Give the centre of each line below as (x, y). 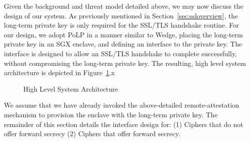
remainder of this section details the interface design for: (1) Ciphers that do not (124, 124)
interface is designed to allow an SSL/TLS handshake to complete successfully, (120, 53)
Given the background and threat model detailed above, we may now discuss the (124, 6)
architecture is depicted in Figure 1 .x (59, 72)
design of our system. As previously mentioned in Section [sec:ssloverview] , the (121, 15)
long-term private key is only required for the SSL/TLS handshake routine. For (122, 25)
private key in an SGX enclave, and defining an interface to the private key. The (123, 44)
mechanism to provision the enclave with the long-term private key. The (111, 114)
